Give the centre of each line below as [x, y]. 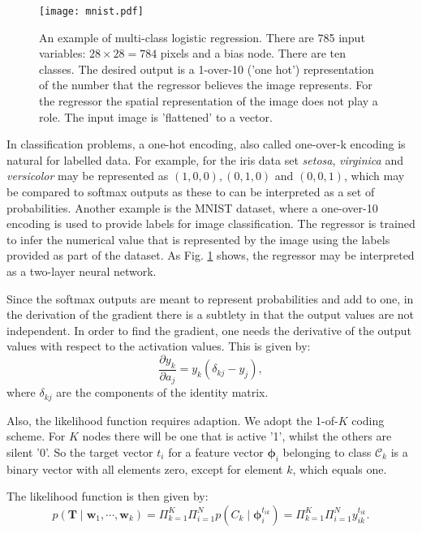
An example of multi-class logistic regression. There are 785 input [202, 37]
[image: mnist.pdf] [91, 11]
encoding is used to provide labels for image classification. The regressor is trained [211, 224]
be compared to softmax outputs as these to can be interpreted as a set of [191, 191]
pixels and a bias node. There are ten [253, 53]
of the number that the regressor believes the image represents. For [206, 85]
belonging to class [327, 451]
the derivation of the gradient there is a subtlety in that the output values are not [211, 314]
